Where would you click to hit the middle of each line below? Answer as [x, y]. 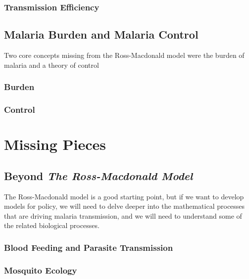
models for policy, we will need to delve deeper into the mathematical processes [124, 206]
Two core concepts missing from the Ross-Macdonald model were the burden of [124, 55]
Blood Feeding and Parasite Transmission [89, 247]
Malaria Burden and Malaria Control [101, 34]
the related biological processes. [52, 225]
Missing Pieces [55, 144]
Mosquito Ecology [41, 270]
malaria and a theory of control [51, 65]
